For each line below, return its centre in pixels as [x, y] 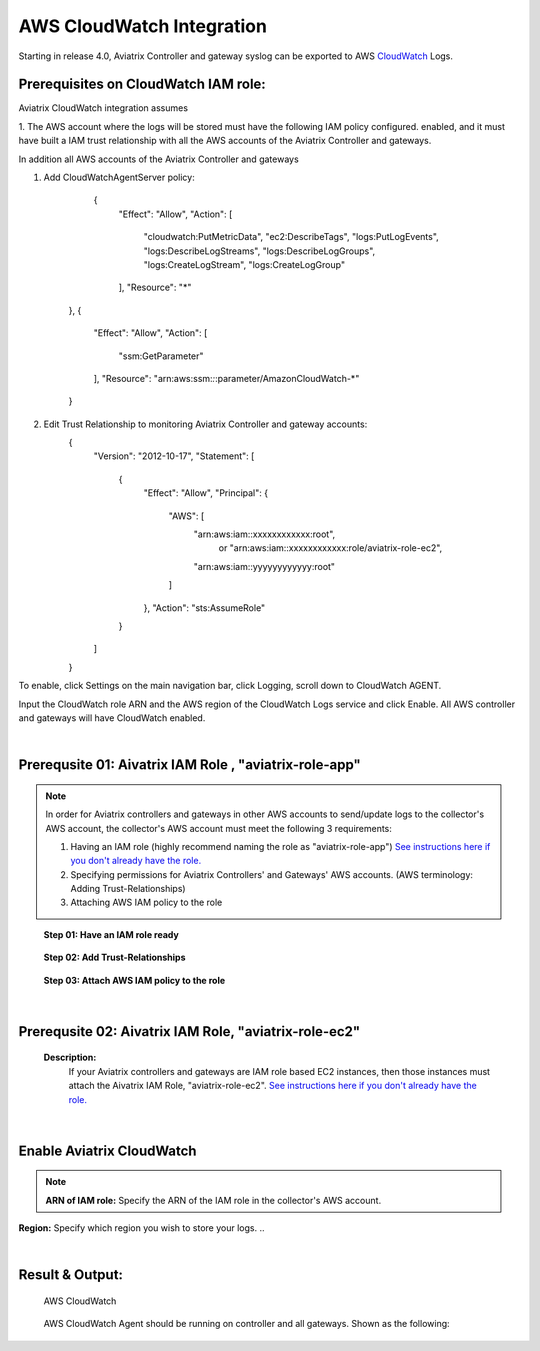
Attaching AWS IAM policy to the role [146, 902]
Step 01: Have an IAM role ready [111, 934]
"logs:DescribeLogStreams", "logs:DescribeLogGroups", [259, 251]
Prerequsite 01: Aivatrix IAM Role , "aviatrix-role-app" [190, 765]
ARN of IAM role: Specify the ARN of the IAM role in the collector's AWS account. [213, 1200]
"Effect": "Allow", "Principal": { [206, 493]
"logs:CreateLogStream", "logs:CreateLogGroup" [244, 264]
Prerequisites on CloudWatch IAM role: [142, 84]
